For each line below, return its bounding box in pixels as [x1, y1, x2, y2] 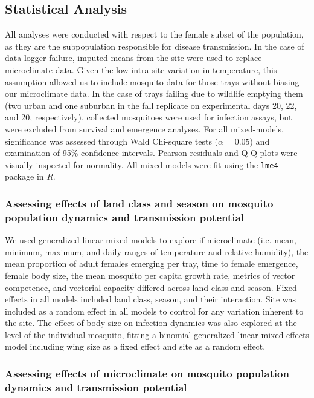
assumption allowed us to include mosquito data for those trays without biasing [5, 75, 300, 88]
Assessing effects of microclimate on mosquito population [5, 365, 289, 380]
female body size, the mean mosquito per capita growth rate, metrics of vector [5, 269, 295, 281]
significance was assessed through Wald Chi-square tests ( [5, 134, 219, 147]
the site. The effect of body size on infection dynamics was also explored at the [5, 316, 297, 329]
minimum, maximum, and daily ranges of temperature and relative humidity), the [5, 245, 309, 258]
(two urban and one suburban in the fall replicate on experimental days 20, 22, [5, 99, 297, 111]
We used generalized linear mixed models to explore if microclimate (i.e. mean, [5, 233, 296, 246]
